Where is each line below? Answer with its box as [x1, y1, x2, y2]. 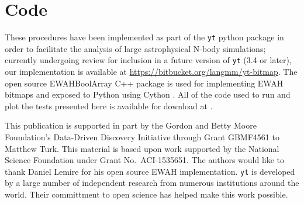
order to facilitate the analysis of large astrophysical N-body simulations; [5, 42, 266, 54]
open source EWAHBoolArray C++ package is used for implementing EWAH [5, 77, 284, 89]
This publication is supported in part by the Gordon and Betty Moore [5, 119, 257, 132]
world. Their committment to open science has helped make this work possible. [5, 188, 288, 200]
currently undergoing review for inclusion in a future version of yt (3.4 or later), [5, 54, 292, 66]
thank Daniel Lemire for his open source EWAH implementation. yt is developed [5, 165, 295, 177]
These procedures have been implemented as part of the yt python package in [5, 31, 284, 43]
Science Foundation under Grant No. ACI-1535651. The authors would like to [5, 154, 285, 166]
